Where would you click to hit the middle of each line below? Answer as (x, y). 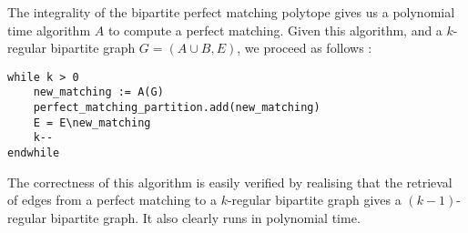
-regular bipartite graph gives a (314, 200)
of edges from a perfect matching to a (112, 200)
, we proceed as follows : (305, 48)
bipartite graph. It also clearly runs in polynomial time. (205, 217)
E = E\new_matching (92, 122)
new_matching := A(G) (98, 92)
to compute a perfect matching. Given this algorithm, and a (275, 30)
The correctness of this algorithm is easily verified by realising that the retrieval (230, 182)
